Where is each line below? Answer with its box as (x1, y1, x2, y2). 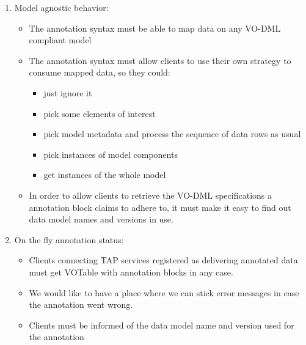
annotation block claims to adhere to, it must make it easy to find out (29, 201, 291, 213)
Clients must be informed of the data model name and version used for (29, 318, 294, 331)
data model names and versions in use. (29, 213, 173, 226)
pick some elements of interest (43, 107, 156, 119)
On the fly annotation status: (14, 233, 124, 246)
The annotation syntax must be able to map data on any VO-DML (29, 21, 281, 34)
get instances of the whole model (43, 168, 166, 181)
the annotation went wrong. (29, 298, 133, 311)
